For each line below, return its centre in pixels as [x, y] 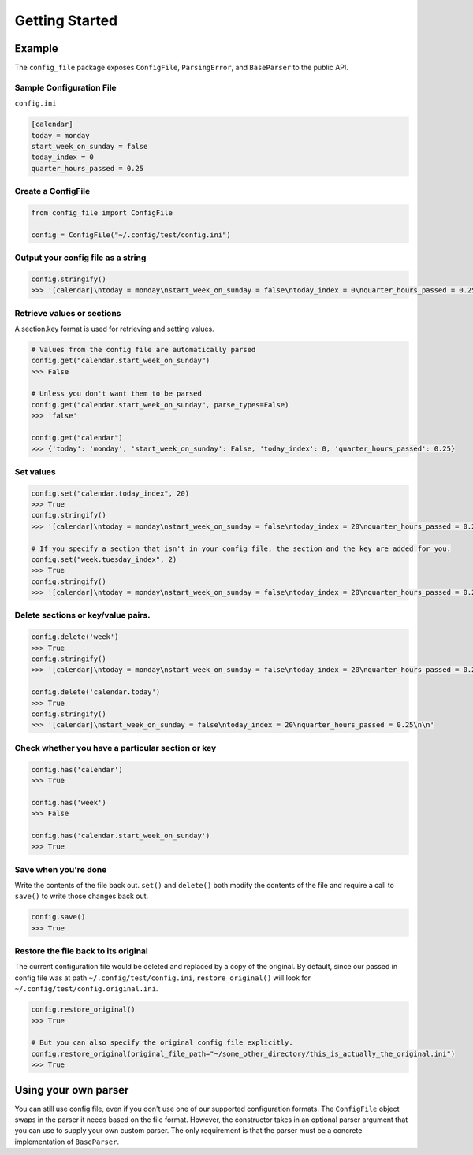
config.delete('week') [75, 637]
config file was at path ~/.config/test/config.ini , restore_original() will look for [163, 978]
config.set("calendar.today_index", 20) [110, 493]
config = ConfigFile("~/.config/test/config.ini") [131, 235]
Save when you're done [61, 869]
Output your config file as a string [80, 258]
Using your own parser [72, 1090]
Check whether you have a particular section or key [115, 748]
